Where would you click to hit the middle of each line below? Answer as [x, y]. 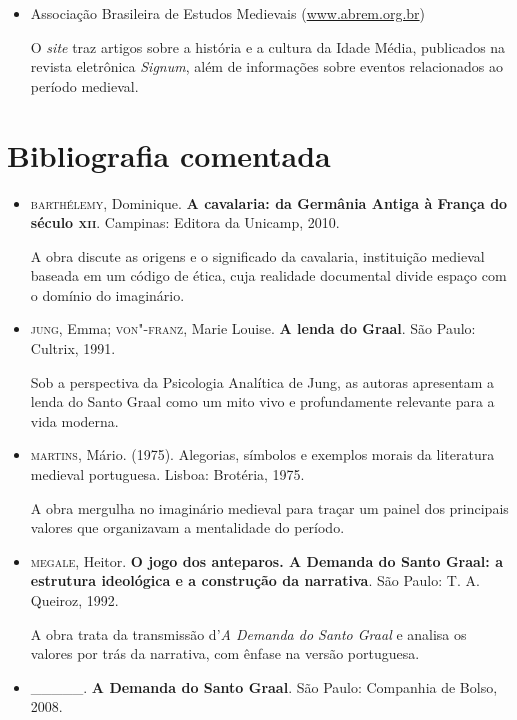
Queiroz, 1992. [74, 600]
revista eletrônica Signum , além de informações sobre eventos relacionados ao [267, 66]
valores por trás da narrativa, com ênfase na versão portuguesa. [225, 653]
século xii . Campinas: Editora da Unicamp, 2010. [185, 222]
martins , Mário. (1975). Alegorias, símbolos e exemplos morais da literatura [262, 454]
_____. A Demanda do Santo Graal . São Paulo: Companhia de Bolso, [264, 686]
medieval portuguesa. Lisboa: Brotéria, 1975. [167, 474]
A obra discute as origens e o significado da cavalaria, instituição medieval [257, 255]
